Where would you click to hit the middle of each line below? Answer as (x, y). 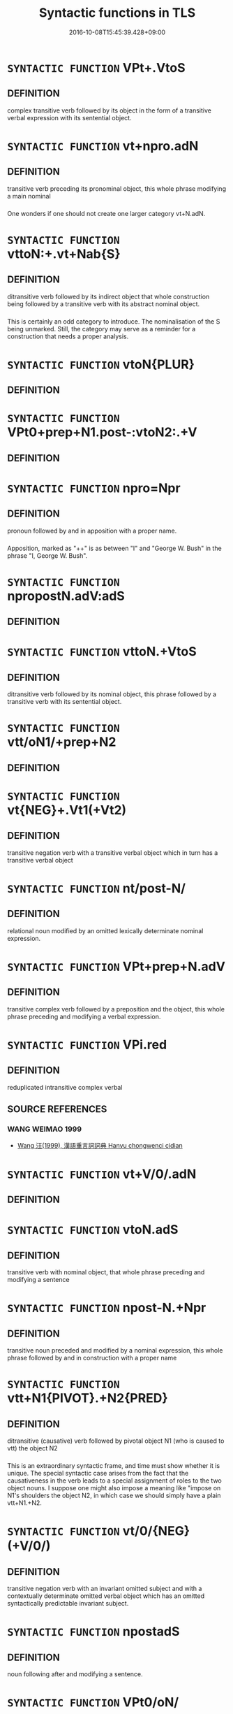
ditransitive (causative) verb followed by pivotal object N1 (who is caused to (116, 1441)
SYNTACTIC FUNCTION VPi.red (87, 1045)
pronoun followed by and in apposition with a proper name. (92, 531)
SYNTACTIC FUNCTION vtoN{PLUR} (101, 364)
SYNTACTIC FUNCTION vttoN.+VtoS (102, 652)
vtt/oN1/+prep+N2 (62, 742)
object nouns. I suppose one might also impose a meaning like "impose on (114, 1488)
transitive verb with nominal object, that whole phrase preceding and (106, 1272)
